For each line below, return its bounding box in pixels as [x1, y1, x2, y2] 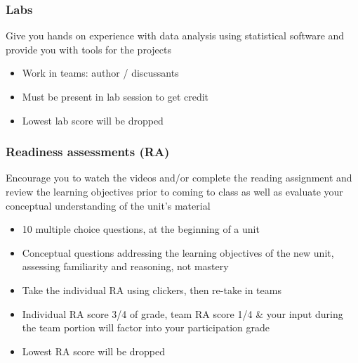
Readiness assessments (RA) [6, 143, 170, 160]
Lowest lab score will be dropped [22, 113, 164, 127]
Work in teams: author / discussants [22, 65, 179, 80]
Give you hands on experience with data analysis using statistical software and [6, 28, 345, 43]
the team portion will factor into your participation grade [22, 320, 270, 335]
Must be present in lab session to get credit [22, 89, 209, 103]
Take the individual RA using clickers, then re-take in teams [22, 282, 281, 297]
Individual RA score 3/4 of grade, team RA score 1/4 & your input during [22, 306, 343, 321]
